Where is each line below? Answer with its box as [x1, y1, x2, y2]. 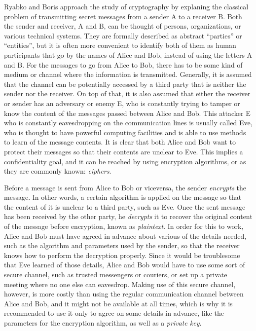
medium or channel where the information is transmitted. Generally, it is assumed [4, 69, 252, 79]
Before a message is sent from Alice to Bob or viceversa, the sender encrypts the [4, 182, 246, 192]
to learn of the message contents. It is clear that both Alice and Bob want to [4, 137, 236, 147]
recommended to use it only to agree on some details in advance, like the [4, 308, 224, 318]
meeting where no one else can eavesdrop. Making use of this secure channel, [4, 279, 236, 289]
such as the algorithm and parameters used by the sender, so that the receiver [4, 240, 240, 251]
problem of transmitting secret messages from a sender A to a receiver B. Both [4, 11, 242, 21]
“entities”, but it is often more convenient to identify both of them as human [4, 40, 236, 50]
